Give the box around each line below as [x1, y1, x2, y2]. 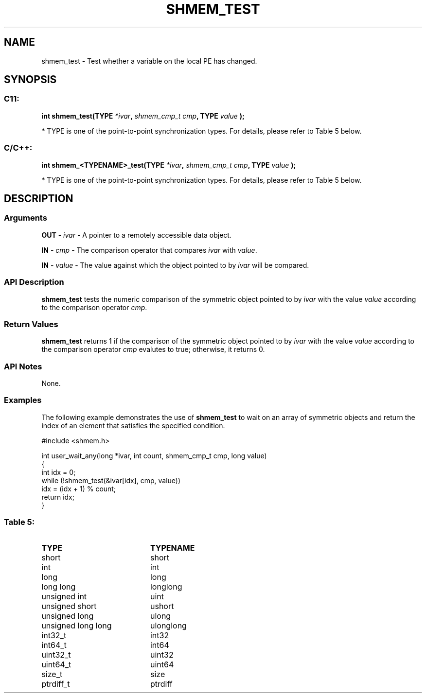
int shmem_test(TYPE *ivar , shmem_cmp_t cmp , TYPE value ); [41, 111, 245, 120]
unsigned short [41, 601, 97, 611]
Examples [4, 395, 42, 405]
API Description [4, 277, 64, 287]
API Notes [4, 361, 42, 371]
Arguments [4, 213, 47, 223]
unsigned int [41, 591, 87, 601]
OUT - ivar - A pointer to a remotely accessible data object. [41, 230, 231, 239]
